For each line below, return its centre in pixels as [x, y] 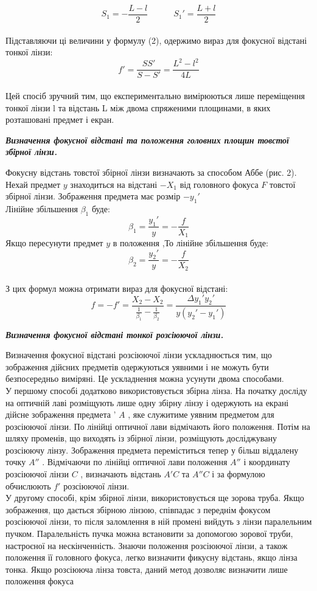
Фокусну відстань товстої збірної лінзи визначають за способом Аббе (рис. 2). [151, 172]
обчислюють [28, 486]
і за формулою [239, 474]
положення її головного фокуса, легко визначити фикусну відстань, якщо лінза [152, 557]
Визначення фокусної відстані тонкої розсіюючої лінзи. [115, 334]
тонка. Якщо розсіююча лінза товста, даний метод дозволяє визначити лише [147, 569]
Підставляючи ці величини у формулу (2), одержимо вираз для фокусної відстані [156, 40]
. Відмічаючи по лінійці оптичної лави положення [135, 462]
